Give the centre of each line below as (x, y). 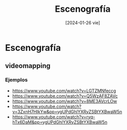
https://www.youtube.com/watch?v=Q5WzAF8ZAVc (65, 96)
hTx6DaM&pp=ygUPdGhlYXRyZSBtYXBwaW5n (60, 122)
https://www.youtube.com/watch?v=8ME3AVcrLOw (64, 101)
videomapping (28, 66)
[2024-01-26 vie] (83, 23)
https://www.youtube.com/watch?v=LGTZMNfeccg (64, 91)
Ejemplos (16, 80)
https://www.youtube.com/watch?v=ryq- (54, 117)
